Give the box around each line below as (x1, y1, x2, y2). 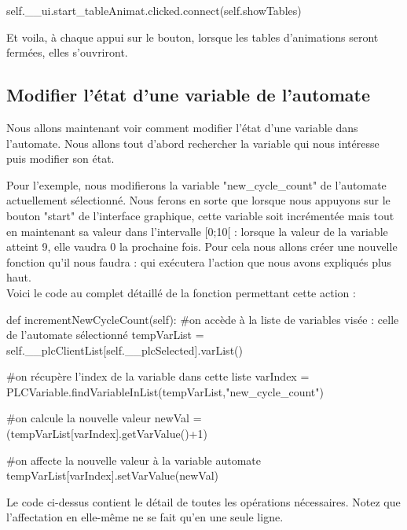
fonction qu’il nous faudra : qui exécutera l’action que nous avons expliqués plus (6, 253, 392, 270)
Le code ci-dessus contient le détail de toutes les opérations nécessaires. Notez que (6, 493, 401, 510)
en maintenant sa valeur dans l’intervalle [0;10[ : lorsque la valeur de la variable (6, 223, 388, 239)
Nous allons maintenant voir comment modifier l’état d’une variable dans (6, 119, 358, 135)
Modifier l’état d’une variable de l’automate (6, 83, 370, 107)
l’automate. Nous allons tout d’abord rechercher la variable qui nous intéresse (6, 134, 379, 151)
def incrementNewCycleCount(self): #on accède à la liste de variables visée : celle (6, 311, 399, 327)
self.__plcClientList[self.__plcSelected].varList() (6, 341, 243, 358)
